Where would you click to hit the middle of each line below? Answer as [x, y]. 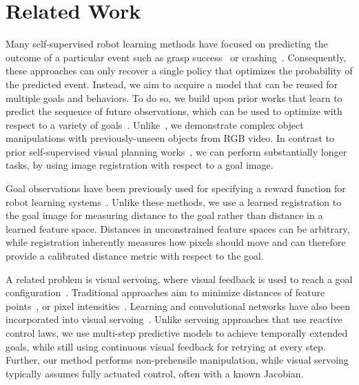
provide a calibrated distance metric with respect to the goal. [135, 256]
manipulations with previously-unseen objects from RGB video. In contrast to [170, 138]
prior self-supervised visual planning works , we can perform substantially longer [176, 151]
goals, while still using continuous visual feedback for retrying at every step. [166, 346]
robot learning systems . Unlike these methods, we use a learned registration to [174, 201]
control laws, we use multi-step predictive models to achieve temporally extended [177, 333]
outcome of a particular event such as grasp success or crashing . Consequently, [176, 57]
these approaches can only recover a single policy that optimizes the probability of [179, 71]
